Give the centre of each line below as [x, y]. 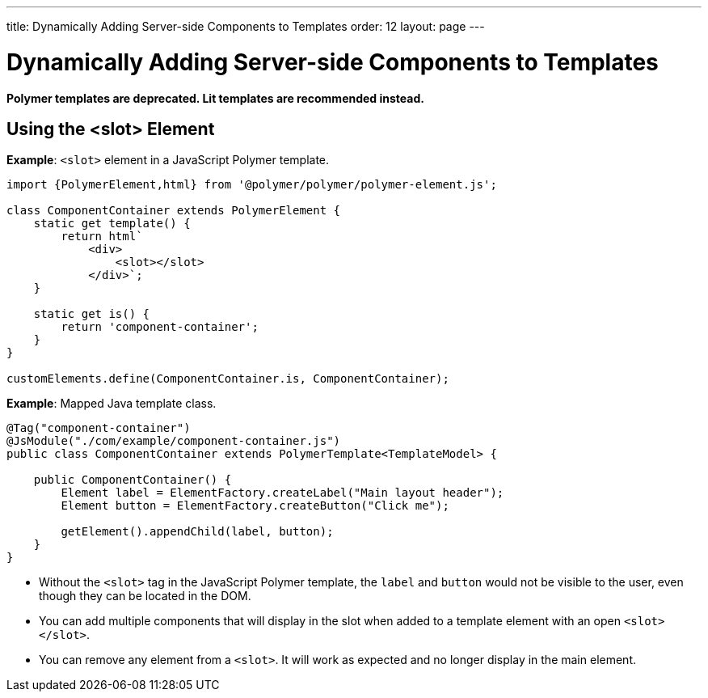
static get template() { [112, 224]
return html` [102, 237]
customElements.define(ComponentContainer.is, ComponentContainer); [228, 379]
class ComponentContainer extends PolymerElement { [174, 211]
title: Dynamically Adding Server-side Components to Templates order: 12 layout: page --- [246, 26]
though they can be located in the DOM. [145, 596]
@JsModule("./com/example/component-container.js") [174, 441]
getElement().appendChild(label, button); [197, 532]
